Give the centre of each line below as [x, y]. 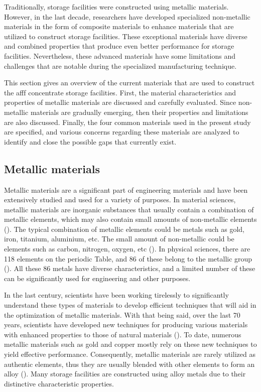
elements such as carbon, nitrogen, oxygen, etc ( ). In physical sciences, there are [127, 249]
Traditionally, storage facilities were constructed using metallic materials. [116, 7]
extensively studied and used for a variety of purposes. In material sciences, [120, 200]
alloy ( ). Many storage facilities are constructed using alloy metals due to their [125, 374]
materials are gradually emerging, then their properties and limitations [139, 112]
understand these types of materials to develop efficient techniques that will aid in [130, 305]
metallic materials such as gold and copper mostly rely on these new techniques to [130, 344]
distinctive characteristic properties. [59, 383]
